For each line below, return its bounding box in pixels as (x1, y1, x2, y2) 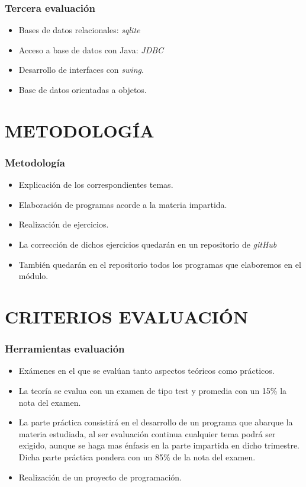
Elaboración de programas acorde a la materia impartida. (18, 198, 227, 210)
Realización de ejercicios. (18, 218, 109, 230)
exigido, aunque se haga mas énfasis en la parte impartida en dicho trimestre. (18, 439, 299, 451)
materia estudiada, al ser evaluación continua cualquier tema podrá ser (18, 427, 276, 440)
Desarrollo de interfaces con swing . (18, 63, 144, 76)
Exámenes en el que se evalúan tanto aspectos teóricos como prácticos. (18, 364, 275, 377)
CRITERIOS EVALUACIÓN (5, 304, 249, 328)
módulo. (18, 270, 49, 282)
